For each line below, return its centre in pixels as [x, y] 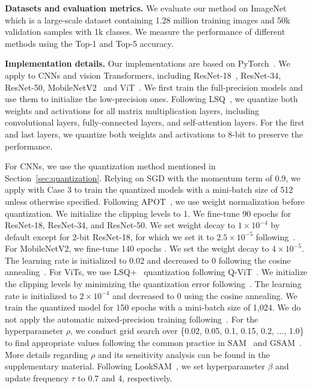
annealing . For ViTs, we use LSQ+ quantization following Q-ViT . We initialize [156, 272]
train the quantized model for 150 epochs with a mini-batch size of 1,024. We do [153, 307]
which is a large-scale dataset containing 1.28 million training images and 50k [148, 20]
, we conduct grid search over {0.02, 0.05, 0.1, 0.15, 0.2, [172, 331]
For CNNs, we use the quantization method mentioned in [110, 166]
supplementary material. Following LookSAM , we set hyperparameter [135, 366]
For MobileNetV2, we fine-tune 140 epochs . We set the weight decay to [137, 248]
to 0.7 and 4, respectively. [125, 377]
